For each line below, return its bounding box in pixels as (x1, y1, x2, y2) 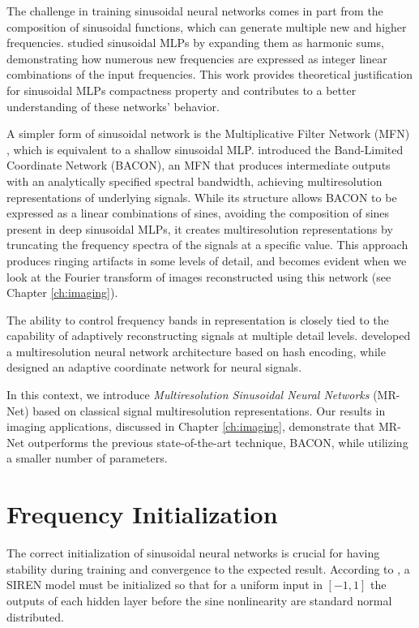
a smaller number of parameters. (6, 449, 168, 467)
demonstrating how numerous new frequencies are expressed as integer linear (6, 49, 387, 67)
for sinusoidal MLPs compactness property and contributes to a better (6, 81, 357, 98)
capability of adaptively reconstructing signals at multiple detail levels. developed (6, 327, 411, 344)
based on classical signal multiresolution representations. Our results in (32, 402, 386, 419)
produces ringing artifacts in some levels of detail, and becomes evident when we (6, 252, 407, 269)
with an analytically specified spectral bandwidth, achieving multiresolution (6, 172, 383, 189)
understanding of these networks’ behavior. (6, 97, 220, 114)
